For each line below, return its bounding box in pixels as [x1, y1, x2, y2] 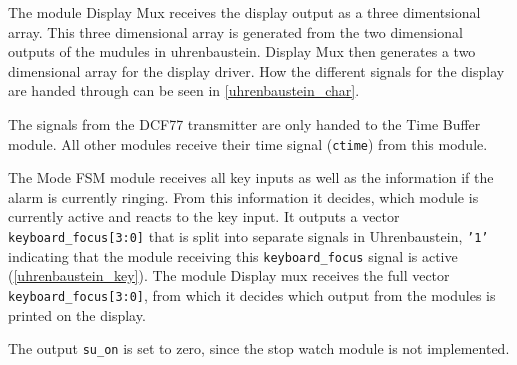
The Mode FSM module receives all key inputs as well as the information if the [8, 167, 494, 188]
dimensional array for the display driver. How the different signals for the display [8, 60, 505, 81]
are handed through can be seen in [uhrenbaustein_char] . [8, 80, 360, 101]
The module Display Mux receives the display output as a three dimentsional [8, 2, 481, 22]
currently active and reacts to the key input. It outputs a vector [8, 206, 400, 227]
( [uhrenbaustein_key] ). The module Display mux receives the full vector [8, 265, 450, 286]
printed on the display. [8, 304, 146, 325]
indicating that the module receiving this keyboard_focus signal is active [8, 245, 458, 266]
